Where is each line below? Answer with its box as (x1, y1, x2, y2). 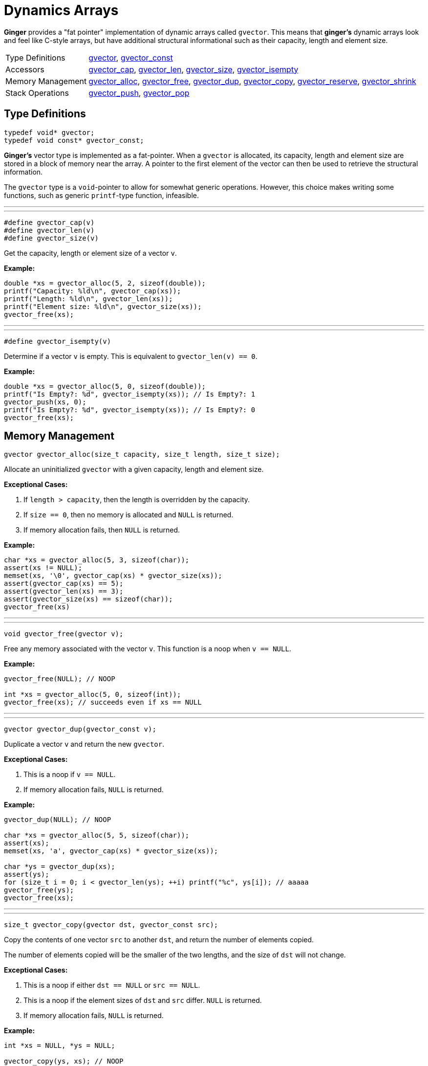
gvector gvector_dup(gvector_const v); (4, 725, 156, 733)
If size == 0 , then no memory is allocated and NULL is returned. (23, 511, 234, 519)
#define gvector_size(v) (4, 234, 99, 242)
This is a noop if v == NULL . (23, 770, 116, 779)
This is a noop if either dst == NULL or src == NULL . (23, 981, 200, 990)
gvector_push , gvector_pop (88, 88, 190, 98)
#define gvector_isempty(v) (4, 337, 111, 345)
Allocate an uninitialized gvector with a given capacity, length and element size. (4, 465, 264, 474)
